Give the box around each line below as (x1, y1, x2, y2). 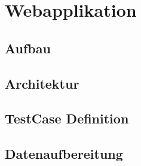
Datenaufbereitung (5, 144, 123, 163)
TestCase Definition (5, 109, 129, 128)
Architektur (5, 74, 79, 92)
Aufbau (5, 38, 51, 57)
